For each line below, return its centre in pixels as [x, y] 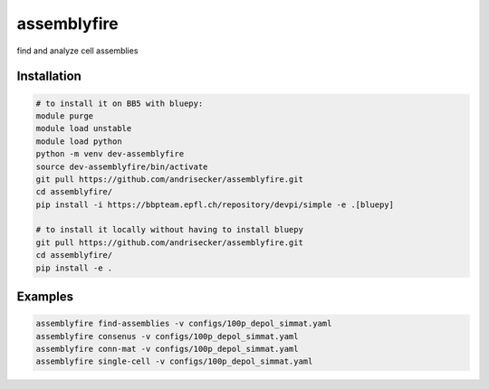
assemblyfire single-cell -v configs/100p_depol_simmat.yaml [174, 361]
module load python [79, 141]
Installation [49, 76]
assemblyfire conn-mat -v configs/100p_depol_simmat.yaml [167, 349]
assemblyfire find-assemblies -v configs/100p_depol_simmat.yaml [184, 324]
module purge [65, 116]
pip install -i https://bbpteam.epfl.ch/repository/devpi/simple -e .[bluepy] [215, 204]
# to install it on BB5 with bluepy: [120, 103]
